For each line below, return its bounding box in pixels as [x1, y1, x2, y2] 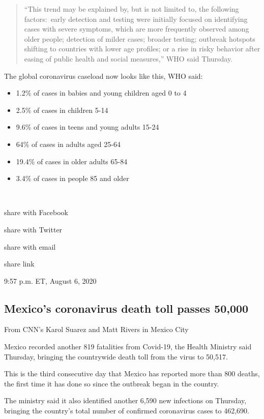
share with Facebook [4, 207, 68, 218]
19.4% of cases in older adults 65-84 [16, 156, 128, 166]
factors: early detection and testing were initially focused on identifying [24, 13, 248, 24]
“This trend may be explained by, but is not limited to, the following [24, 4, 239, 14]
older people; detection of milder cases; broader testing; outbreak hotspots [24, 33, 255, 44]
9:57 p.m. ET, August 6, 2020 [4, 275, 97, 286]
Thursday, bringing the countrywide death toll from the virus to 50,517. [4, 351, 228, 362]
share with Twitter [4, 224, 63, 234]
